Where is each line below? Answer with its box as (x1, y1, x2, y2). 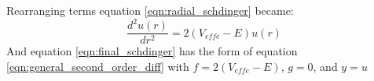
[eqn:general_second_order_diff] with (6, 58, 189, 74)
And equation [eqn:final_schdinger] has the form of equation (6, 43, 298, 59)
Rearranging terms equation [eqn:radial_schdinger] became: (6, 2, 294, 18)
